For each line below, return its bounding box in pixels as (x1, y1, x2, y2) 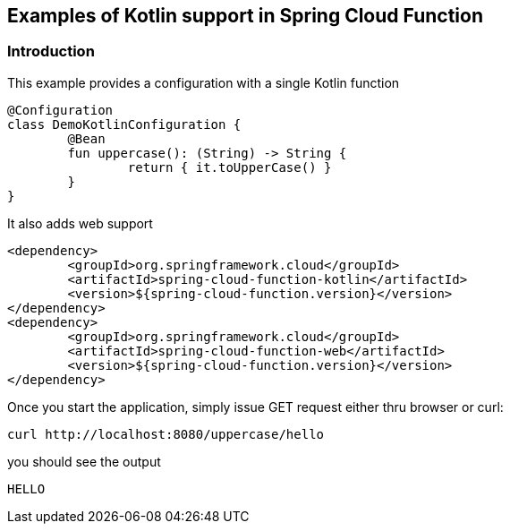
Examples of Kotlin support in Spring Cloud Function (7, 4, 483, 27)
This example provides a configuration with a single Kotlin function (7, 74, 400, 90)
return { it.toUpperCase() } (127, 159, 332, 175)
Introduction (7, 42, 95, 61)
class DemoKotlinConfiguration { (7, 116, 242, 132)
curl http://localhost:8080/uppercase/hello (7, 426, 325, 441)
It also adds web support (7, 215, 153, 231)
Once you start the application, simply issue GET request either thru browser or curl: (7, 398, 504, 415)
